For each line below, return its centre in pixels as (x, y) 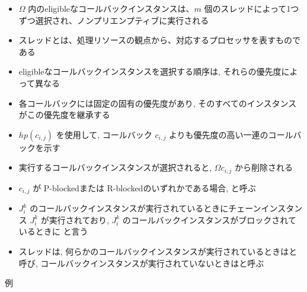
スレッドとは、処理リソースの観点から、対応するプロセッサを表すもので (160, 40)
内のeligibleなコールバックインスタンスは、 (111, 8)
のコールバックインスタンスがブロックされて (209, 219)
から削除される (263, 167)
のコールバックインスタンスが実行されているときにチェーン (145, 208)
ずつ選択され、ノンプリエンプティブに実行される (114, 20)
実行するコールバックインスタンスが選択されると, (115, 167)
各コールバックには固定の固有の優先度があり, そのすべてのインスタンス (158, 103)
